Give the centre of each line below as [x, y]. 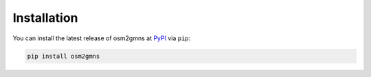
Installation [45, 18]
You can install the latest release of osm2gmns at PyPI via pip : [102, 38]
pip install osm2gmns [64, 56]
